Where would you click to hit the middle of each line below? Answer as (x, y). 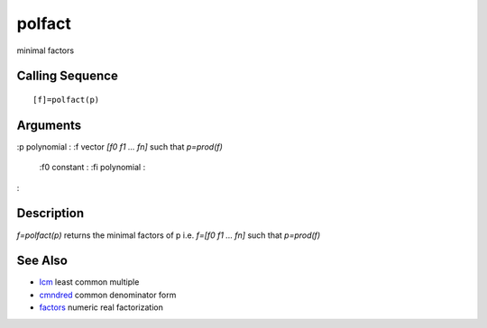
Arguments (49, 125)
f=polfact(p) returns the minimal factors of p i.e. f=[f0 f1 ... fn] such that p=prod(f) (169, 235)
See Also (42, 261)
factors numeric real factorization (101, 307)
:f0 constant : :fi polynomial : (92, 168)
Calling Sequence (68, 76)
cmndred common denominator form (108, 295)
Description (51, 213)
